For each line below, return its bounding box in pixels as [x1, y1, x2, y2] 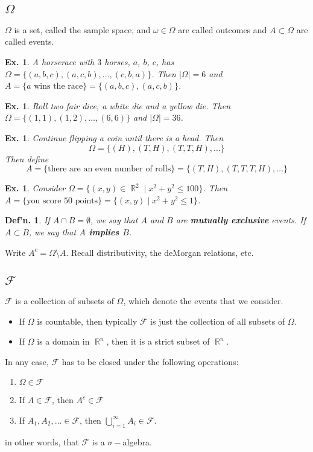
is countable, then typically [37, 314, 138, 327]
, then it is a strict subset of [106, 335, 210, 348]
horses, [104, 56, 130, 68]
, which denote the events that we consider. [123, 294, 283, 307]
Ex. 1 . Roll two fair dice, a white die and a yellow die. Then [5, 99, 231, 112]
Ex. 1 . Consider [5, 182, 66, 194]
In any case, [5, 355, 49, 368]
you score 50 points [27, 196, 98, 205]
